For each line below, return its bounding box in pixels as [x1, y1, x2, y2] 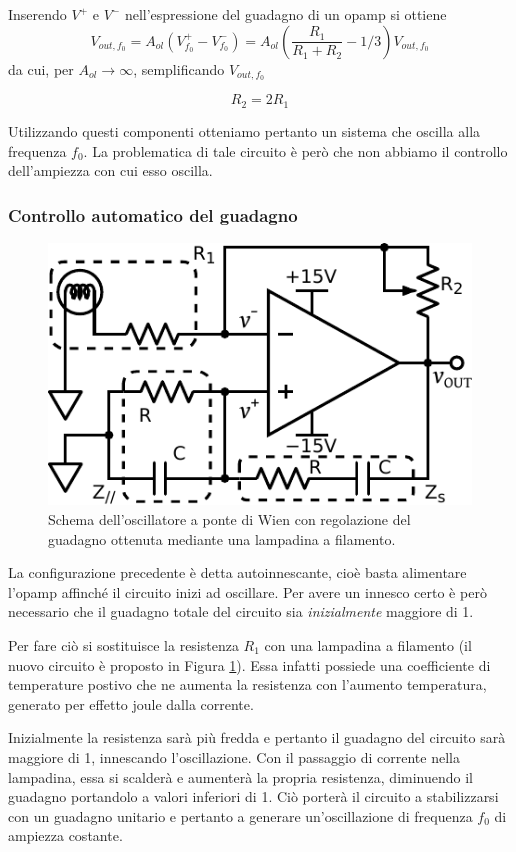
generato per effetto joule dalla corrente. [8, 693, 254, 714]
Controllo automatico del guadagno [8, 202, 298, 227]
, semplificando [133, 58, 225, 79]
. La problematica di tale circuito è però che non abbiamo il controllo [83, 140, 508, 161]
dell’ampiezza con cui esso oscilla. [8, 160, 213, 181]
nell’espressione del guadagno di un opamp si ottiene [124, 4, 447, 24]
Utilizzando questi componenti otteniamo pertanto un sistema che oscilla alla [8, 120, 481, 141]
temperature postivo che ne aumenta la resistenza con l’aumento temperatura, [8, 674, 487, 695]
